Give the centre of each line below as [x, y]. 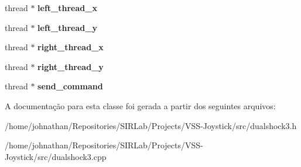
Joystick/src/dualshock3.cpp [56, 156]
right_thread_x [71, 47]
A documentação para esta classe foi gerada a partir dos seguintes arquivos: [140, 105]
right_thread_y [71, 66]
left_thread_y [67, 27]
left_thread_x [67, 8]
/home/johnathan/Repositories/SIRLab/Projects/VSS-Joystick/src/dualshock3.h [151, 125]
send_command [70, 86]
